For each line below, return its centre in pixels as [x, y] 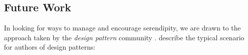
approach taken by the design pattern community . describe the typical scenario [124, 37]
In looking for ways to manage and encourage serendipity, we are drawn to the [123, 28]
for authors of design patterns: [50, 47]
